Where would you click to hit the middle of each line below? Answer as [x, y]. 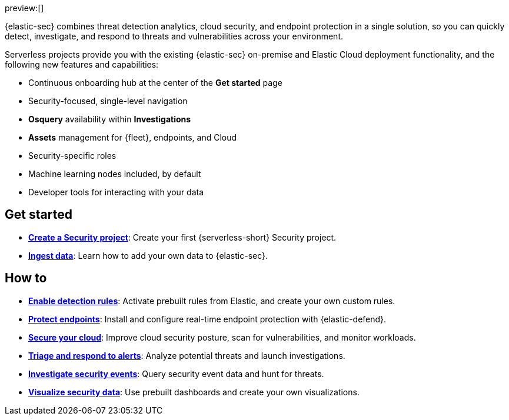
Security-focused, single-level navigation [108, 101]
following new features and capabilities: [82, 64]
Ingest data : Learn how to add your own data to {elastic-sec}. [148, 255]
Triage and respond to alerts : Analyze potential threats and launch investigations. [187, 355]
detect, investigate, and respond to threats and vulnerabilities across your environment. [174, 36]
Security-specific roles [72, 156]
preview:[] [24, 8]
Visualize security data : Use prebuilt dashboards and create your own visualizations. [194, 392]
